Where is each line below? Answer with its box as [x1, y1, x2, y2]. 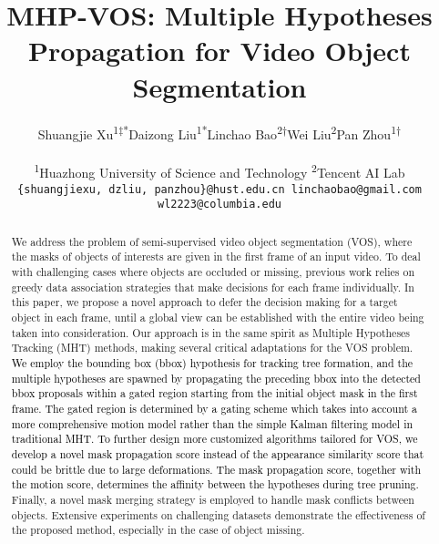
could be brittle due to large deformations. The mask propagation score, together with [11, 461, 422, 477]
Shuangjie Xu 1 [37, 121, 119, 143]
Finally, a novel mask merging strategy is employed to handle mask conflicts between [11, 491, 414, 507]
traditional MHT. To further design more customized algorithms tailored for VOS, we [11, 431, 418, 446]
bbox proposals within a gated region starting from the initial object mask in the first [11, 385, 418, 401]
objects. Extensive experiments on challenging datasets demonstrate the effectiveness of [11, 507, 425, 522]
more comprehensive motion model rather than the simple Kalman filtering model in [11, 416, 413, 431]
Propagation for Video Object [28, 32, 411, 69]
